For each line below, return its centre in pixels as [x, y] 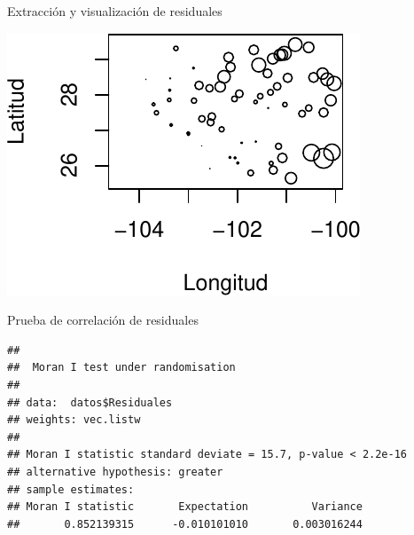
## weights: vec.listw [74, 420]
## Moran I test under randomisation [121, 368]
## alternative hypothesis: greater [115, 472]
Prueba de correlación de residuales [103, 320]
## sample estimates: [71, 489]
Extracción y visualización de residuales [115, 11]
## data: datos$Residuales [90, 402]
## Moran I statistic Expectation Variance [185, 507]
